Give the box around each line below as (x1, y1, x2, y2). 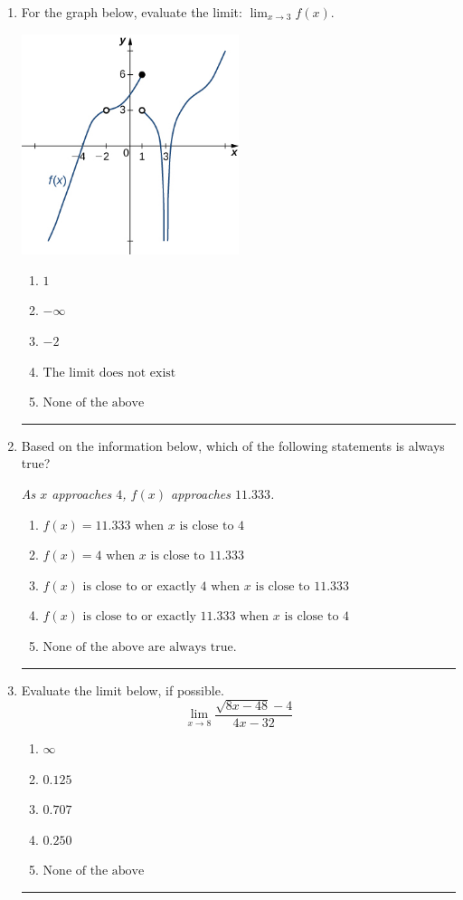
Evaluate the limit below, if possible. (21, 680, 224, 699)
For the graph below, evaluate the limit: (21, 3, 242, 21)
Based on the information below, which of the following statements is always (21, 436, 445, 455)
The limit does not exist (43, 366, 176, 379)
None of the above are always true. (43, 640, 237, 654)
